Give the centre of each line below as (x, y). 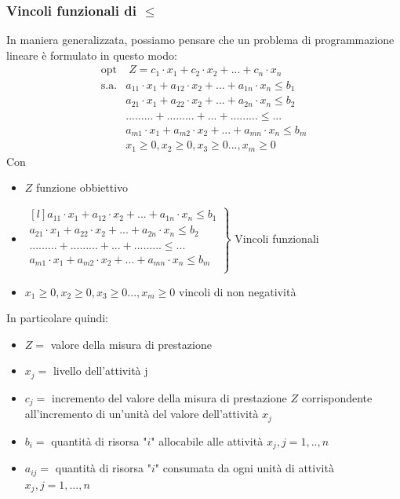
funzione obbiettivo (82, 187)
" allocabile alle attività (207, 440)
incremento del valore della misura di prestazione (169, 397)
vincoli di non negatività (238, 291)
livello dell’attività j (100, 371)
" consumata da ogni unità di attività (244, 468)
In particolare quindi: (58, 318)
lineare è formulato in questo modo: (92, 55)
